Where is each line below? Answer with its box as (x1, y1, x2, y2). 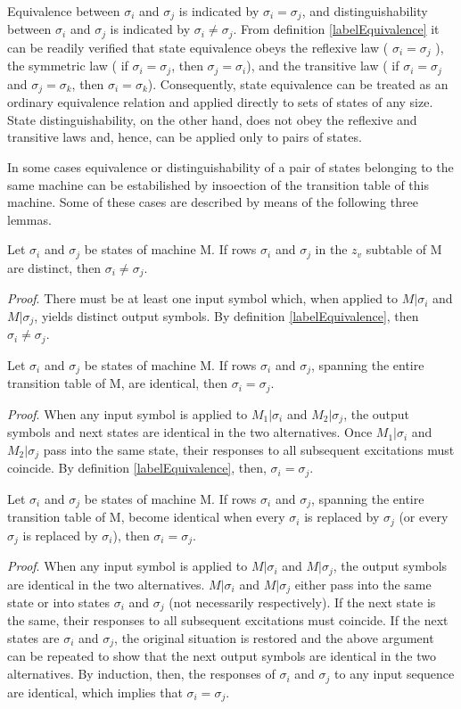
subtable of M (366, 240, 442, 259)
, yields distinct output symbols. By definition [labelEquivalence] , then (34, 306, 419, 325)
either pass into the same (294, 574, 432, 593)
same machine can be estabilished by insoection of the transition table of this (7, 175, 429, 194)
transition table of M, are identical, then (7, 374, 228, 392)
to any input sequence (334, 664, 455, 683)
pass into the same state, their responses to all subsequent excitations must (43, 440, 455, 458)
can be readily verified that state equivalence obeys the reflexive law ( (7, 37, 389, 56)
